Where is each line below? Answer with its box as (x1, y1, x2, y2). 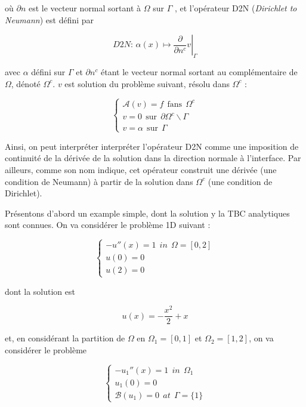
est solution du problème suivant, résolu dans (64, 77, 230, 90)
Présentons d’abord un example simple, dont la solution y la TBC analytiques (5, 206, 290, 219)
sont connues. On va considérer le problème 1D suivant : (5, 218, 211, 231)
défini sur (31, 65, 66, 78)
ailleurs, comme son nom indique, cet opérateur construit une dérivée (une (5, 163, 277, 175)
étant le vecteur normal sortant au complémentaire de (101, 65, 298, 78)
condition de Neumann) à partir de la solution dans (5, 175, 193, 187)
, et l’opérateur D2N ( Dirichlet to (174, 2, 297, 14)
